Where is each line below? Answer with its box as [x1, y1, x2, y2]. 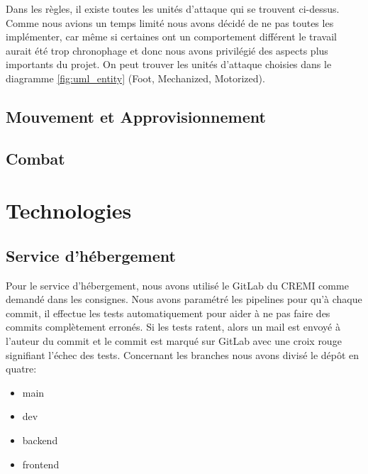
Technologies [6, 196, 132, 225]
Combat [6, 147, 65, 169]
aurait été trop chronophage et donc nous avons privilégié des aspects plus [6, 43, 328, 57]
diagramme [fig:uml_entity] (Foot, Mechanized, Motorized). [6, 70, 265, 85]
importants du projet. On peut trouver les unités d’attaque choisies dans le [6, 57, 332, 72]
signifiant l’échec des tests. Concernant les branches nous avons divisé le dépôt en [6, 347, 359, 362]
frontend [22, 456, 60, 471]
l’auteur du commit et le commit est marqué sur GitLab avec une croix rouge [6, 334, 342, 348]
